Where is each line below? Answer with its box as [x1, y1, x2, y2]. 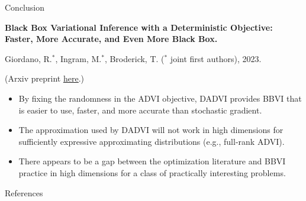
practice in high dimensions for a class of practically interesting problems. [18, 166, 286, 179]
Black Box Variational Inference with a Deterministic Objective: [5, 21, 273, 33]
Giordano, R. [5, 52, 52, 64]
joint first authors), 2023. [170, 52, 262, 64]
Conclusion [5, 1, 44, 13]
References [5, 186, 43, 199]
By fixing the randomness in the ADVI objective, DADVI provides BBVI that [18, 92, 302, 104]
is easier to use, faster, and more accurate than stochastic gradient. [18, 103, 262, 116]
